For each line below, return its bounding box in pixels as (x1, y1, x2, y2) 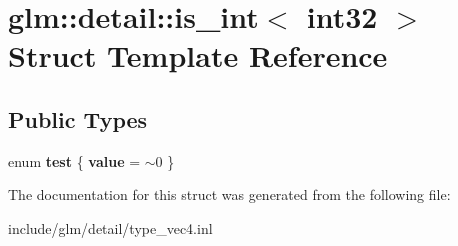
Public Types (8, 103, 148, 134)
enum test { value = (8, 150, 141, 171)
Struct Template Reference (8, 35, 388, 76)
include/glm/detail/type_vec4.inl (8, 217, 213, 238)
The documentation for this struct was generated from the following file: (8, 184, 451, 205)
